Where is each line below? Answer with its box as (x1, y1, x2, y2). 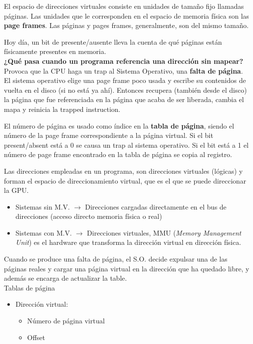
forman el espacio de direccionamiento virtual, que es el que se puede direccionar (4, 175, 246, 185)
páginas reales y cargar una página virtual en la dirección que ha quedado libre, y (4, 263, 250, 273)
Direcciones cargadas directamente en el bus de (85, 201, 227, 212)
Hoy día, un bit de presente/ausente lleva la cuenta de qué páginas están (4, 36, 222, 47)
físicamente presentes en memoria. (4, 46, 106, 56)
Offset (27, 332, 45, 342)
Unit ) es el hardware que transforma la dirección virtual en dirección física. (15, 237, 241, 247)
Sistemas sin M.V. (15, 201, 70, 212)
